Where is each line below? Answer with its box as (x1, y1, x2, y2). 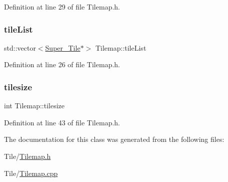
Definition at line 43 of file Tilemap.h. (4, 117, 120, 127)
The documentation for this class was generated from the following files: (4, 134, 224, 144)
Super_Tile (45, 42, 80, 53)
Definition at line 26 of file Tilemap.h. (4, 59, 120, 70)
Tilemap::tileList (95, 42, 146, 53)
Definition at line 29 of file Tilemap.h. (4, 2, 120, 12)
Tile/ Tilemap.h (4, 151, 51, 161)
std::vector (4, 42, 36, 53)
